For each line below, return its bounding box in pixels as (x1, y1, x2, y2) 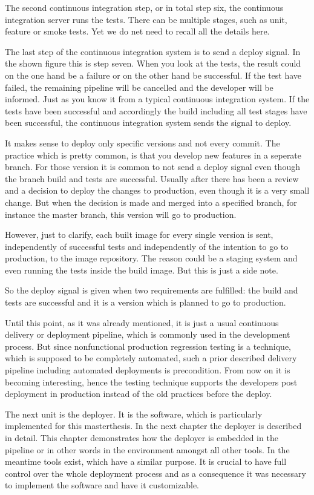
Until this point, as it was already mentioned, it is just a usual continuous (5, 316, 279, 329)
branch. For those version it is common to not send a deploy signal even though (5, 160, 300, 173)
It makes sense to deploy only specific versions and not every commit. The (5, 136, 280, 149)
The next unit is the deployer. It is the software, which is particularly (5, 407, 263, 420)
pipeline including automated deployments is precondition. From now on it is (5, 364, 290, 376)
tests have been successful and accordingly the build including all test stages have (5, 104, 307, 117)
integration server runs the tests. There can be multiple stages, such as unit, (5, 13, 287, 25)
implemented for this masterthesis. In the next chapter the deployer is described (5, 419, 302, 432)
